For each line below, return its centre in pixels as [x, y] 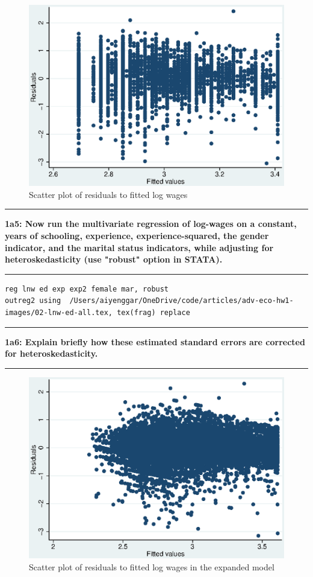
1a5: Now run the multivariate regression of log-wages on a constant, [151, 224]
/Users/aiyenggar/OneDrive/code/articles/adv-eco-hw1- [181, 301]
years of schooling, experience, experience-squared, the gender [137, 235]
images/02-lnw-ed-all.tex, [59, 312]
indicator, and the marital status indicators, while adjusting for [139, 247]
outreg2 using [33, 301]
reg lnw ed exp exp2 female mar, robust [87, 289]
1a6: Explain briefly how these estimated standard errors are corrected [155, 341]
